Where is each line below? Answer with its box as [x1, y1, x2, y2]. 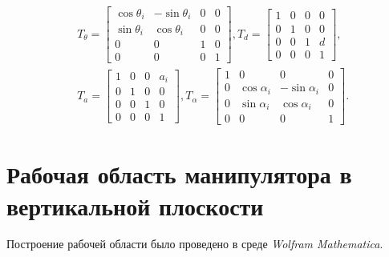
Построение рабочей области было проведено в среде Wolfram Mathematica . [6, 235, 383, 252]
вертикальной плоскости [6, 189, 264, 222]
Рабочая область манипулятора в [6, 158, 352, 191]
